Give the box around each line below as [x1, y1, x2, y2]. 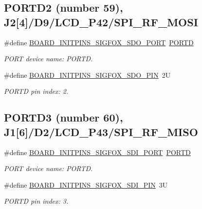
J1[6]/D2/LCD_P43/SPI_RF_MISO [4, 124, 198, 139]
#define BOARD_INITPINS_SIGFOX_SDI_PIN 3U [4, 179, 168, 190]
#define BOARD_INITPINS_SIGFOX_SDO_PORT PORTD [4, 37, 194, 47]
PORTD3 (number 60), [4, 110, 123, 125]
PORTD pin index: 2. [4, 86, 69, 96]
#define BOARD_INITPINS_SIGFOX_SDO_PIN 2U [4, 70, 171, 80]
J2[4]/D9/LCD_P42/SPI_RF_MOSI [4, 14, 198, 29]
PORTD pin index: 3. [4, 196, 69, 206]
